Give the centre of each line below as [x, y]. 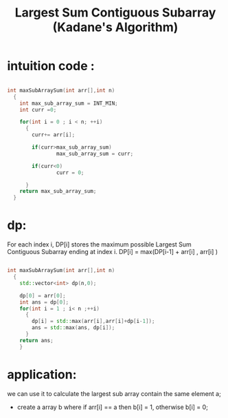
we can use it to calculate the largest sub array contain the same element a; [114, 393]
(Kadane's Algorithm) [115, 27]
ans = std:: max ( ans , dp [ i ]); [73, 328]
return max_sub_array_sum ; [58, 191]
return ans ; [36, 340]
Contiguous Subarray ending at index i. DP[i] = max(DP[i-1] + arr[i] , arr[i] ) [113, 252]
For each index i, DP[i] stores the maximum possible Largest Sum [100, 244]
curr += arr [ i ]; [54, 135]
